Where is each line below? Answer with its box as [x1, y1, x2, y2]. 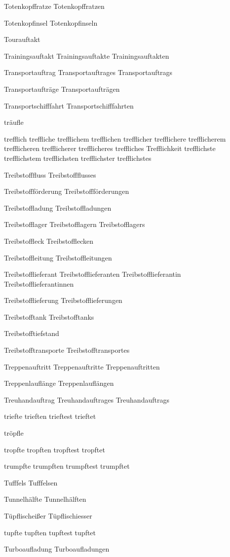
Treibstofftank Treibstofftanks [4, 311, 94, 322]
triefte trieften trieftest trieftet [4, 411, 96, 421]
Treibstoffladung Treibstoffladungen [4, 202, 112, 213]
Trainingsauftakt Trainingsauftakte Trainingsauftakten [4, 50, 169, 61]
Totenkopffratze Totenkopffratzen [4, 1, 105, 11]
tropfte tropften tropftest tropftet [4, 444, 105, 454]
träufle [4, 117, 24, 127]
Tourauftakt [4, 34, 40, 44]
